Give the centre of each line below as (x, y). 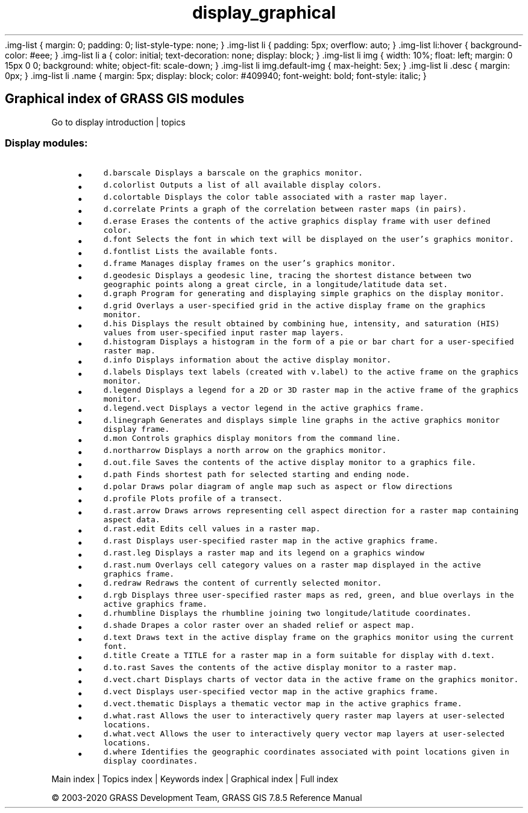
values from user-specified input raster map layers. (224, 333)
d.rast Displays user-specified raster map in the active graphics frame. (271, 541)
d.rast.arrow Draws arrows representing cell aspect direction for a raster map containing (311, 511)
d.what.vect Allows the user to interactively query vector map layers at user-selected (304, 734)
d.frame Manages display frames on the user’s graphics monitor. (250, 264)
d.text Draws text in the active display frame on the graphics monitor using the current (309, 637)
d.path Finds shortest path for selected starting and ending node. (257, 475)
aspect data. (132, 520)
